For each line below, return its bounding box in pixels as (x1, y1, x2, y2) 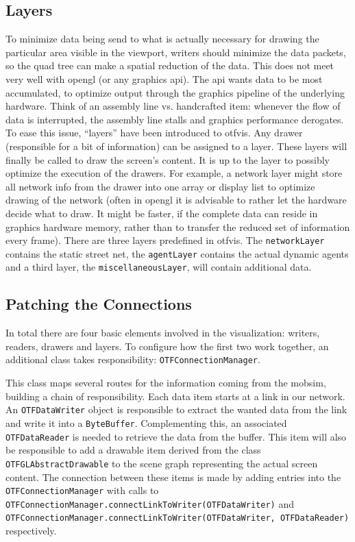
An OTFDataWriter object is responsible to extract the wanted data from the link (5, 402, 347, 417)
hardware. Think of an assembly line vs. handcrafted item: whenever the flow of (5, 99, 341, 113)
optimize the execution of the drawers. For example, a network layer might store (5, 166, 343, 180)
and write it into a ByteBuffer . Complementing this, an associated (5, 415, 287, 430)
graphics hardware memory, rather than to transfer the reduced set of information (5, 219, 350, 234)
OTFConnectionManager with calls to (5, 483, 159, 497)
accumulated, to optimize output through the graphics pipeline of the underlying (5, 85, 345, 99)
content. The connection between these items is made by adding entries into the (5, 469, 341, 484)
